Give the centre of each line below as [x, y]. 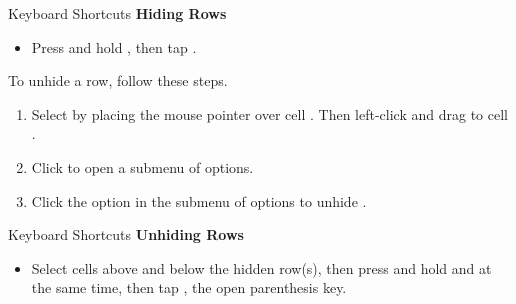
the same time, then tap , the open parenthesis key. [189, 287]
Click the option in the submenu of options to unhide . [199, 200]
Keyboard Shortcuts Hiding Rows [117, 13]
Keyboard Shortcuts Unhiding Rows [126, 234]
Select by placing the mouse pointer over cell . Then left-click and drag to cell [269, 113]
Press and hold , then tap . [114, 46]
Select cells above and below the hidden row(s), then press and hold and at [261, 267]
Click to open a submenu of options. [142, 166]
